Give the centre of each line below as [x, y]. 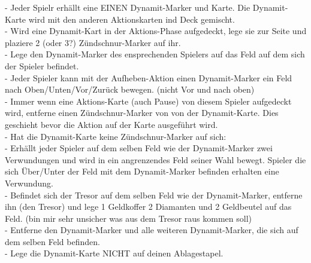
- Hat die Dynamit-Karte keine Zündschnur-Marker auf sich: [116, 136]
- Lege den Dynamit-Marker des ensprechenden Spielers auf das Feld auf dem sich [155, 54]
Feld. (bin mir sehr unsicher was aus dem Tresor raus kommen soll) [128, 218]
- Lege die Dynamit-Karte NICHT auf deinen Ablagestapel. [114, 253]
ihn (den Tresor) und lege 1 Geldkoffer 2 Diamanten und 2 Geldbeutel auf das [148, 207]
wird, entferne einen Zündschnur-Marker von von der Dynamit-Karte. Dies [142, 113]
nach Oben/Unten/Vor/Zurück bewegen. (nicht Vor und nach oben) [130, 89]
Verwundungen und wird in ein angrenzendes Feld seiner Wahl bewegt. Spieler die [155, 159]
